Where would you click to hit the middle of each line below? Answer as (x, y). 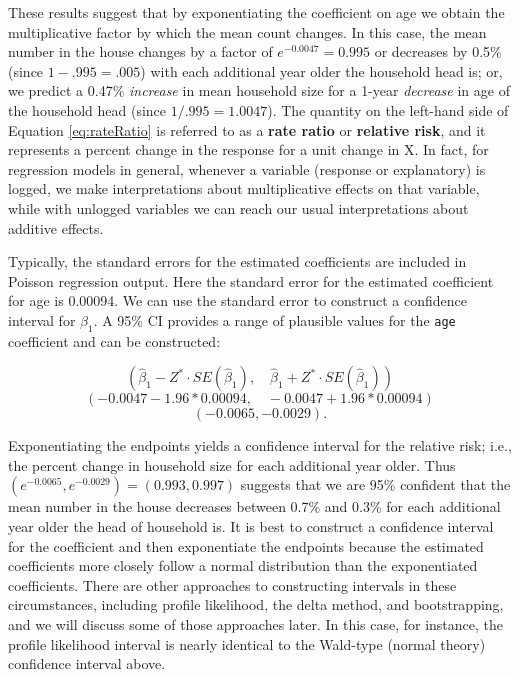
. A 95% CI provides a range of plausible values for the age (274, 319)
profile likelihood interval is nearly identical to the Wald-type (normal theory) (247, 643)
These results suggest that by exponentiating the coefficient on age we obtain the (256, 12)
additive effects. (56, 227)
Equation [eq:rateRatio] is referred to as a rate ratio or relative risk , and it (247, 129)
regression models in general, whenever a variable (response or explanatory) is (247, 168)
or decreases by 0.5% (438, 51)
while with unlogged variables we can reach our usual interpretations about (238, 207)
